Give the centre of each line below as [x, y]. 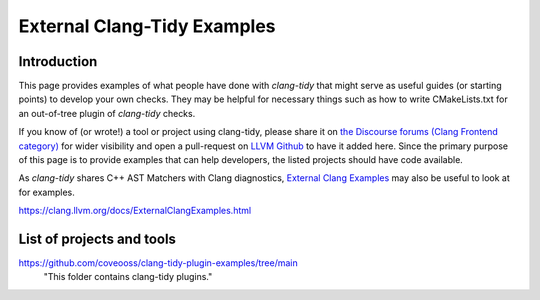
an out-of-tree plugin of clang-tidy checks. [107, 113]
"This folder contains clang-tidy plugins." [128, 277]
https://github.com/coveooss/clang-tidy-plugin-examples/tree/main [158, 263]
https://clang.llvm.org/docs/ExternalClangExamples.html [135, 211]
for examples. [46, 192]
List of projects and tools [97, 239]
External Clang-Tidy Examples [147, 26]
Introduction [58, 61]
